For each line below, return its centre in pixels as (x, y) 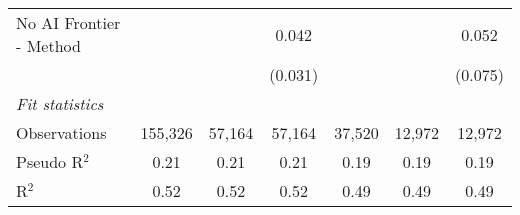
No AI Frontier (68, 22)
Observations (61, 132)
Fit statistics (60, 103)
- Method (48, 45)
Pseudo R (50, 161)
